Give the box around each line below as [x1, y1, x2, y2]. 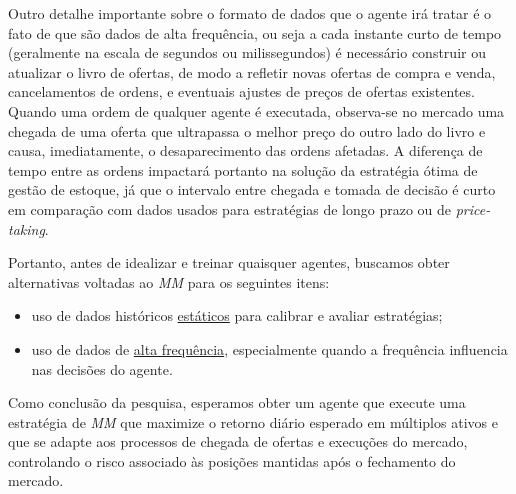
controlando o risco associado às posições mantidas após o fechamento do [8, 450, 456, 471]
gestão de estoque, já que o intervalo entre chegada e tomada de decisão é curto [8, 179, 496, 200]
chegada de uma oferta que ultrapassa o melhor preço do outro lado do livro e [8, 120, 486, 141]
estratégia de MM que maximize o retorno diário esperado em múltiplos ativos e [8, 411, 498, 432]
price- [455, 198, 491, 219]
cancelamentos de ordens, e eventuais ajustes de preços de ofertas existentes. [8, 81, 475, 102]
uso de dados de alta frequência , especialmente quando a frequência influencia [31, 338, 508, 359]
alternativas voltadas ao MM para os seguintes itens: [8, 271, 330, 292]
